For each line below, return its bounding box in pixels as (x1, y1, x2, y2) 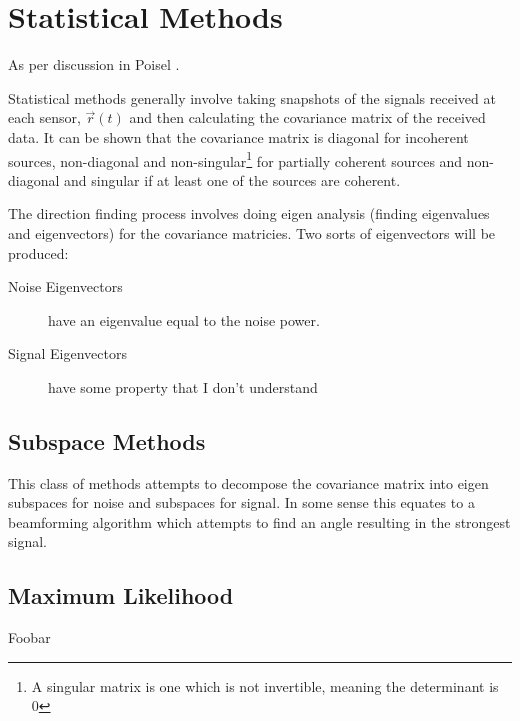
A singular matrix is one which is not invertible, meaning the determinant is (31, 675, 499, 696)
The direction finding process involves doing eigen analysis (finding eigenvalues (8, 203, 490, 224)
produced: (8, 242, 69, 263)
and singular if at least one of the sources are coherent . (64, 169, 401, 190)
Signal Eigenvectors (8, 343, 127, 364)
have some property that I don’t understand (48, 376, 318, 397)
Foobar (8, 627, 51, 648)
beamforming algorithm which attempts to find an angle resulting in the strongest (8, 511, 511, 532)
